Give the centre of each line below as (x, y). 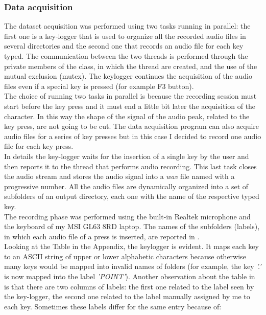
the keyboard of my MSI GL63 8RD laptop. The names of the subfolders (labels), (132, 226)
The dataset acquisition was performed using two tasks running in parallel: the (127, 26)
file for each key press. (39, 146)
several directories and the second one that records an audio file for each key (124, 46)
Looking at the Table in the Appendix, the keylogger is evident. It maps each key (131, 246)
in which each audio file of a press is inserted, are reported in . (102, 236)
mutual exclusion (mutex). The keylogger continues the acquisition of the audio (128, 76)
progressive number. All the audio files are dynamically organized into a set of (126, 186)
